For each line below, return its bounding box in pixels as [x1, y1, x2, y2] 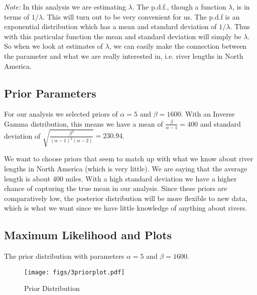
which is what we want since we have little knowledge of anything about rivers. [4, 203, 247, 213]
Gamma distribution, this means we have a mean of [4, 118, 163, 129]
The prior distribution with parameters [4, 251, 124, 261]
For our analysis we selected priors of [4, 109, 118, 119]
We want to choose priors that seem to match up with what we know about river [4, 153, 253, 164]
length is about [4, 173, 51, 183]
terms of [4, 11, 30, 22]
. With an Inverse [181, 109, 235, 119]
